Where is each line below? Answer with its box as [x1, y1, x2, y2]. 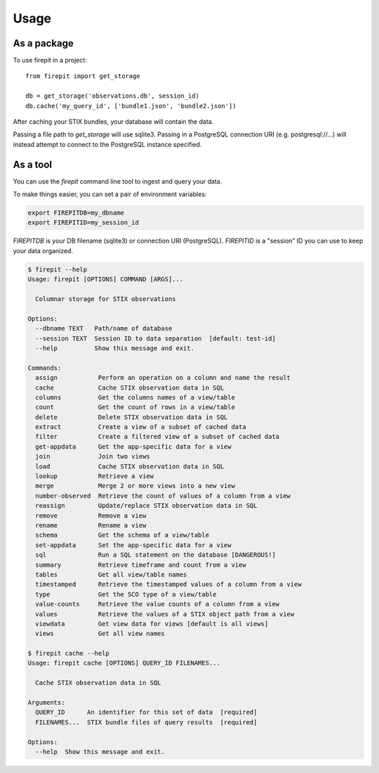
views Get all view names [35, 630, 165, 638]
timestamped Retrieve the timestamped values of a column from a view [35, 580, 302, 589]
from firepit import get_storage [25, 72, 140, 80]
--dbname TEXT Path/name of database [35, 324, 173, 333]
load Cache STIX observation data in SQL [35, 462, 225, 471]
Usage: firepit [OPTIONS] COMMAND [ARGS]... [27, 275, 184, 283]
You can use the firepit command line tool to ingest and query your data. [13, 177, 222, 186]
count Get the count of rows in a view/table [35, 403, 235, 411]
